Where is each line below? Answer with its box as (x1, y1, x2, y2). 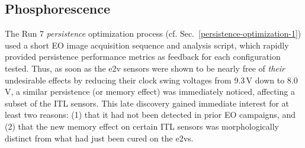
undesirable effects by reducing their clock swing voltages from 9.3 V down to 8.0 (5, 73, 298, 86)
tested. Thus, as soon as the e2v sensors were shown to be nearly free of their (5, 62, 285, 74)
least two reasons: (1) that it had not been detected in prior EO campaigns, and (5, 108, 296, 121)
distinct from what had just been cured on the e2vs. (5, 131, 194, 144)
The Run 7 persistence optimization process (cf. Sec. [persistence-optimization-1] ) (5, 27, 301, 40)
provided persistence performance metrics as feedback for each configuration (5, 50, 281, 63)
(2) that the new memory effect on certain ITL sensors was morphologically (5, 120, 279, 132)
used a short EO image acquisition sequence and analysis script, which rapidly (5, 38, 289, 51)
